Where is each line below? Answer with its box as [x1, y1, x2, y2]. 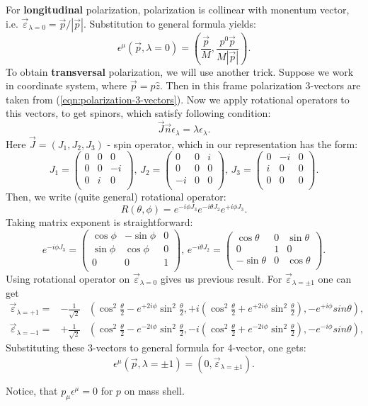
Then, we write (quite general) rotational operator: [6, 188, 226, 203]
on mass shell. [124, 383, 185, 397]
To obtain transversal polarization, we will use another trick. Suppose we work [6, 64, 354, 79]
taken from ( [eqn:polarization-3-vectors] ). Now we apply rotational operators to [6, 91, 350, 106]
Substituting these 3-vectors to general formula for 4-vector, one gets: [6, 340, 306, 355]
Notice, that [6, 383, 58, 397]
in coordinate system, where [6, 78, 127, 93]
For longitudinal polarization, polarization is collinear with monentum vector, [6, 2, 350, 16]
